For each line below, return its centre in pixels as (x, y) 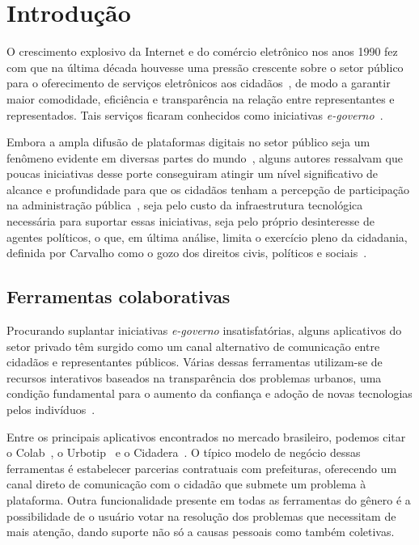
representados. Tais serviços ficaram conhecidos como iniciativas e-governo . (195, 114)
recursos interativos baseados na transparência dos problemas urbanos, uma (194, 377)
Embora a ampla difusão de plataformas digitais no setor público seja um (188, 142)
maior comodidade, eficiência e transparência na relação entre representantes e (201, 98)
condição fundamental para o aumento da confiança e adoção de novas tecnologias (209, 393)
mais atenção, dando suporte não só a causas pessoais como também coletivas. (201, 532)
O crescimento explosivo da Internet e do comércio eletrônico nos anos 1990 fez (202, 51)
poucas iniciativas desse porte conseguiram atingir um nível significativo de (193, 173)
